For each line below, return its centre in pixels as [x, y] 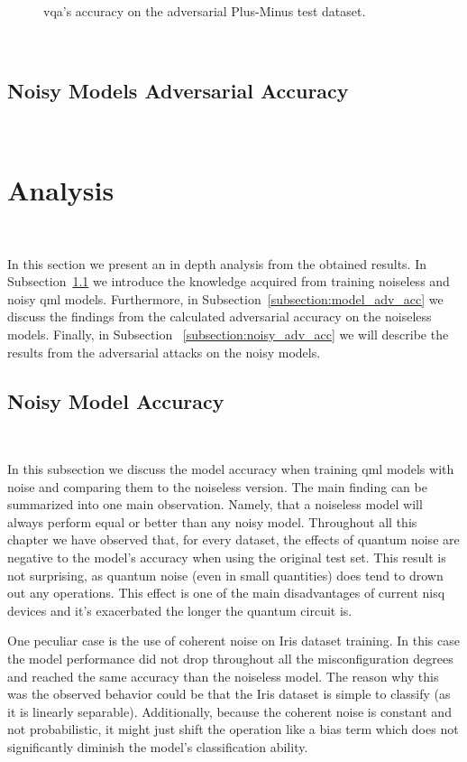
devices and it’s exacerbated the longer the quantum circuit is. [180, 610]
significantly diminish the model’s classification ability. [158, 746]
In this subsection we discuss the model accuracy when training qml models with [231, 469]
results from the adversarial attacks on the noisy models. [164, 352]
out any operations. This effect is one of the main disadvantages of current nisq [226, 593]
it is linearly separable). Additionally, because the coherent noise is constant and [229, 711]
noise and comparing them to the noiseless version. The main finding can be [217, 486]
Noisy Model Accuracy [116, 400]
